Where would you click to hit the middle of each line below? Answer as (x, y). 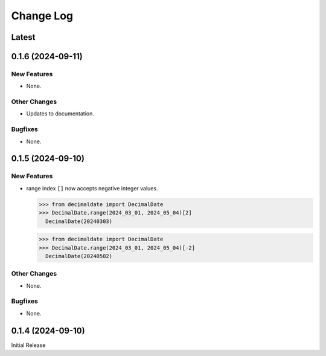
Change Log (42, 16)
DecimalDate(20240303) (79, 221)
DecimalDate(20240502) (79, 256)
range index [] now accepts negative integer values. (92, 188)
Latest (23, 37)
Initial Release (28, 345)
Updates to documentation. (60, 114)
